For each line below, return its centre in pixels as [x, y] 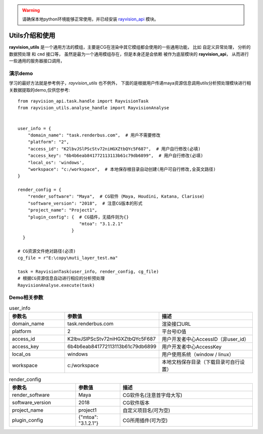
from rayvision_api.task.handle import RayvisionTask [83, 101]
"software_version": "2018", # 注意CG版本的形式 [85, 203]
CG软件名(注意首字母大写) [152, 396]
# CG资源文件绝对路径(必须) [47, 251]
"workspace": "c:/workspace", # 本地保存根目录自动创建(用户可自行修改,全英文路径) [122, 169]
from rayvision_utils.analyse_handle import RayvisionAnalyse [94, 108]
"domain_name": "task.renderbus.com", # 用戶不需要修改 [94, 135]
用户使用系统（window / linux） [198, 355]
